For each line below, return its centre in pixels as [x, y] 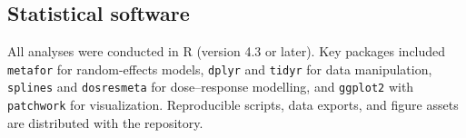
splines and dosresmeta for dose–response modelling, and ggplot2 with [211, 87]
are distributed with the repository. [105, 122]
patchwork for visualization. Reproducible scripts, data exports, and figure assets [233, 105]
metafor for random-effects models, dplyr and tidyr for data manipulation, [220, 69]
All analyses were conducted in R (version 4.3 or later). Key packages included [227, 51]
